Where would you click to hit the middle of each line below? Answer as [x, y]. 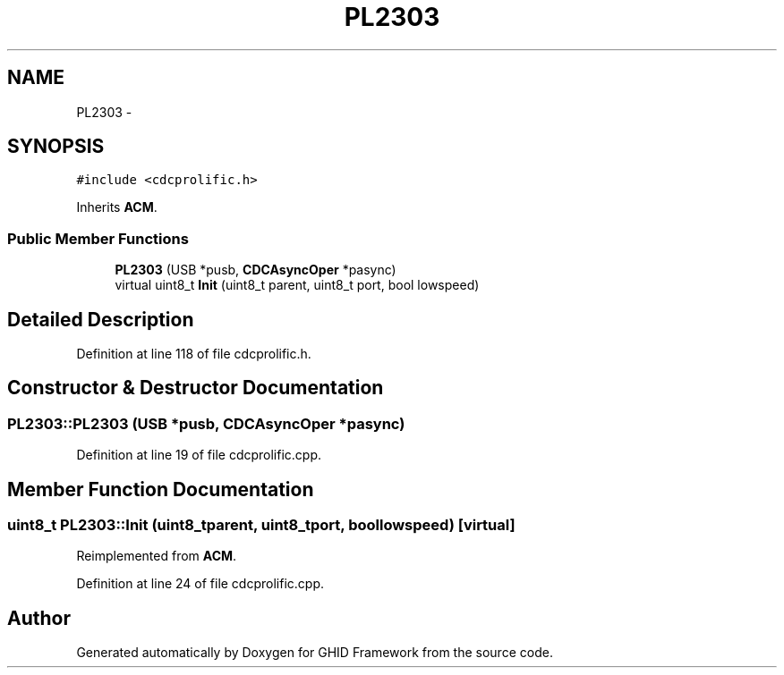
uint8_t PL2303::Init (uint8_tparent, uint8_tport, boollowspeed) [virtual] [261, 525]
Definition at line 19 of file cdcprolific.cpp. [199, 455]
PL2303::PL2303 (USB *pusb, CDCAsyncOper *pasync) [206, 423]
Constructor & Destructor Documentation [196, 388]
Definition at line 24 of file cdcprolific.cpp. [200, 584]
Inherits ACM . [117, 207]
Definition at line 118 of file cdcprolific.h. [194, 354]
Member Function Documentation [161, 489]
